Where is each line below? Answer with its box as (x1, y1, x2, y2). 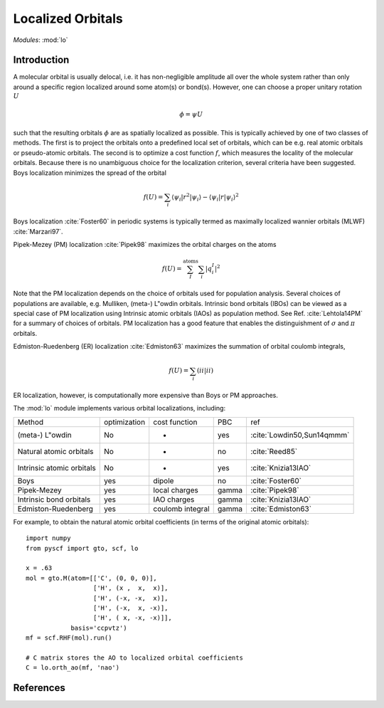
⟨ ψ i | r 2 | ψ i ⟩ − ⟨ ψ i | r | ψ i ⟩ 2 (171, 192, 240, 203)
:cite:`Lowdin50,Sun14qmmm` (250, 430, 350, 440)
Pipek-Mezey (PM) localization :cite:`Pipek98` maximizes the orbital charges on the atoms (13, 241, 277, 249)
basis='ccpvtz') (70, 623, 127, 632)
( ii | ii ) (196, 366, 213, 375)
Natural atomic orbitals (17, 446, 94, 456)
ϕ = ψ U (178, 110, 203, 118)
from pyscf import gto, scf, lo (26, 544, 139, 552)
